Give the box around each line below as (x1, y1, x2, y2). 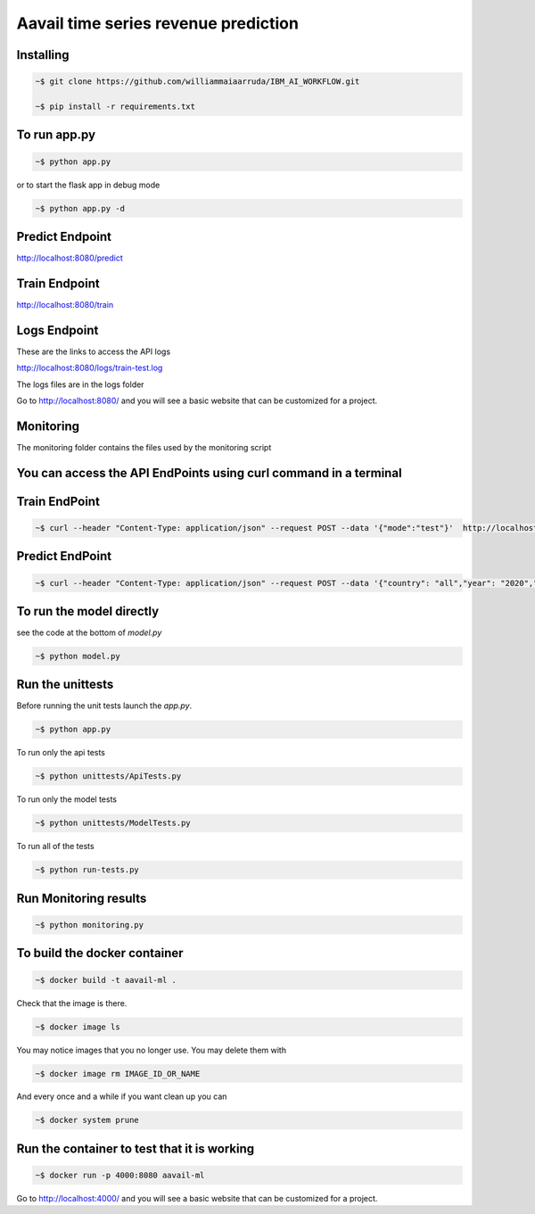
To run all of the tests (16, 841, 95, 852)
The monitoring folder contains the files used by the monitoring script (16, 442, 272, 452)
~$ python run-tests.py (35, 865, 140, 875)
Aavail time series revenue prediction (16, 13, 299, 33)
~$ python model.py (35, 651, 120, 661)
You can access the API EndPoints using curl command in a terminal (16, 465, 402, 481)
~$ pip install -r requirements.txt (35, 101, 196, 111)
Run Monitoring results (16, 890, 147, 905)
